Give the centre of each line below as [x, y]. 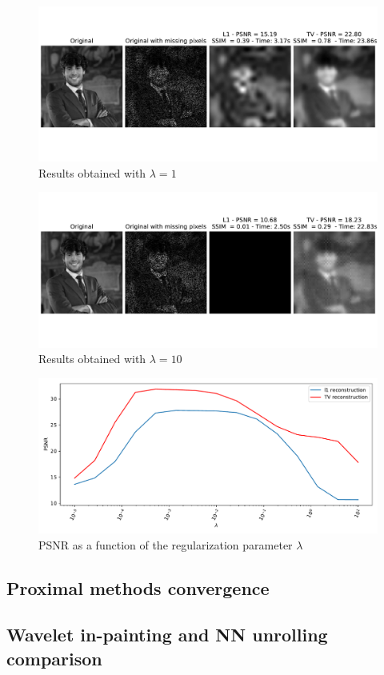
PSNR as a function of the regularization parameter [166, 544]
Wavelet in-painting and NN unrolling [167, 635]
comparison [54, 658]
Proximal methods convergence [138, 587]
